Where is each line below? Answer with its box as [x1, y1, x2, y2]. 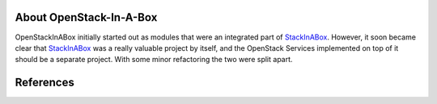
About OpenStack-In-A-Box [15, 10, 158, 24]
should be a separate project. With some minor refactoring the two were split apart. [15, 55, 293, 64]
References [15, 76, 74, 89]
